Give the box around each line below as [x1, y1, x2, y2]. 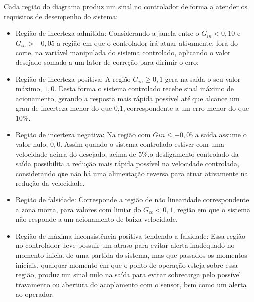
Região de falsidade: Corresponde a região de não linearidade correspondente [15, 194, 249, 205]
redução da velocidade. [15, 178, 85, 188]
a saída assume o [195, 129, 247, 139]
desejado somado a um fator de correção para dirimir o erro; [15, 57, 199, 67]
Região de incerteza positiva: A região [15, 73, 131, 84]
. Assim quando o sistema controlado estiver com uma [60, 139, 224, 149]
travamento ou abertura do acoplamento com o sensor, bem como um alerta [15, 279, 247, 289]
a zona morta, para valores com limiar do [15, 204, 141, 214]
